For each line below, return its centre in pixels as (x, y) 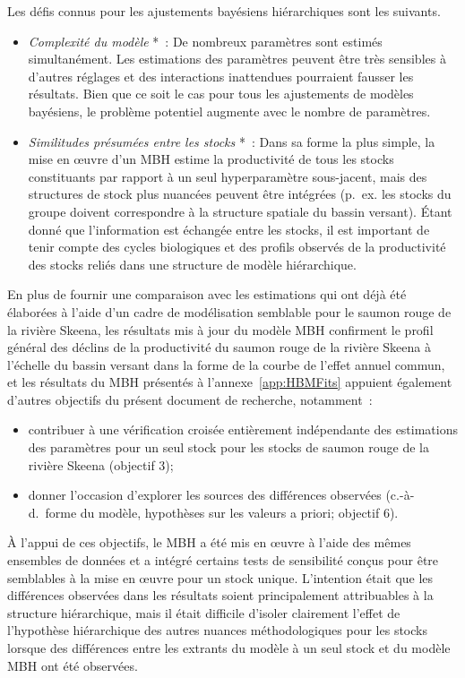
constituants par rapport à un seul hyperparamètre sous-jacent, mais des (228, 176)
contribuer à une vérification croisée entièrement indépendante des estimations (243, 429)
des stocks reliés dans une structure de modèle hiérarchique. (192, 264)
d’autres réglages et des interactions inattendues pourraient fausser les (221, 76)
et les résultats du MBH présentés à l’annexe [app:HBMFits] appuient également (230, 382)
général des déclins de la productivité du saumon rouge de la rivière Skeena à (219, 347)
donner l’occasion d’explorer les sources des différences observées (205, 495)
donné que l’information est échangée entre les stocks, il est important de (229, 229)
